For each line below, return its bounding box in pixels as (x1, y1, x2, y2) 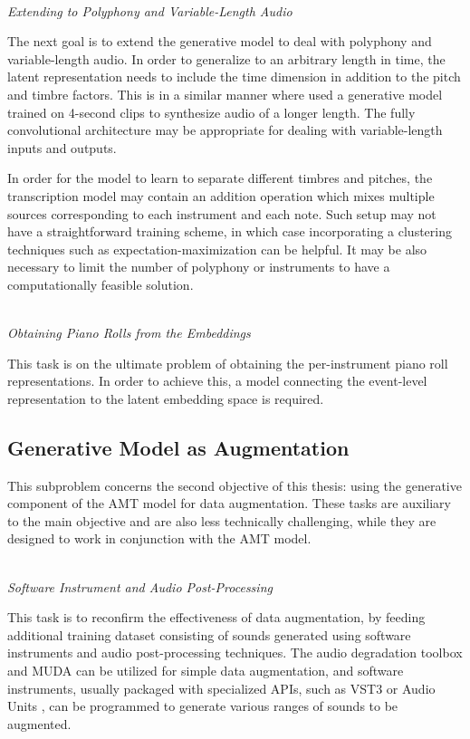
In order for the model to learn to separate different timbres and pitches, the (7, 168, 433, 187)
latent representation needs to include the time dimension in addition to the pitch (7, 67, 461, 86)
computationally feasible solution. (7, 274, 194, 293)
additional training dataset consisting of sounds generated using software (7, 625, 411, 644)
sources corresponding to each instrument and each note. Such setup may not (7, 204, 436, 223)
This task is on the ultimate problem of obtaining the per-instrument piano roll (7, 353, 448, 372)
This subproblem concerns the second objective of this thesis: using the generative (7, 475, 462, 494)
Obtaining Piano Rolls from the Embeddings (7, 323, 251, 342)
